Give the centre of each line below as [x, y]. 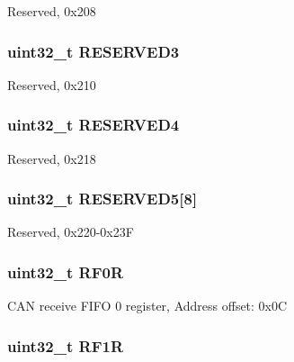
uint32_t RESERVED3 [94, 51]
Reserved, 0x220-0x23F [71, 232]
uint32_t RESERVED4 [94, 125]
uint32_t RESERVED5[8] [102, 199]
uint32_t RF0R [66, 271]
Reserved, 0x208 [52, 11]
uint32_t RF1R [66, 345]
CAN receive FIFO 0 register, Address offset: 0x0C [147, 306]
